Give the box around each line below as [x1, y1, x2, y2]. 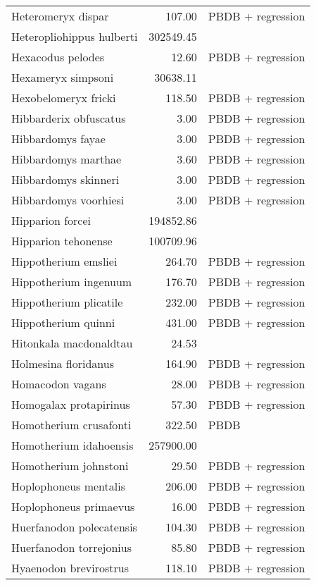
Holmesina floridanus [11, 355, 115, 371]
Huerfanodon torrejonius [11, 539, 132, 555]
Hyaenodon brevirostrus [11, 560, 129, 576]
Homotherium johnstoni [11, 457, 129, 474]
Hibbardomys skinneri [11, 171, 120, 187]
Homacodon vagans [11, 376, 106, 392]
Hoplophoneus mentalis [11, 478, 125, 494]
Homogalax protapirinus [11, 396, 130, 412]
